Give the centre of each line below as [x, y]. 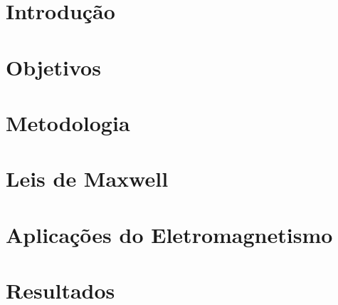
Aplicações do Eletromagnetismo [169, 234]
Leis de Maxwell [87, 179]
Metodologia [68, 122]
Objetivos [53, 67]
